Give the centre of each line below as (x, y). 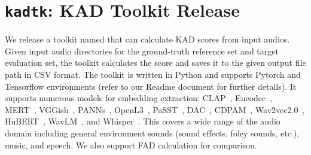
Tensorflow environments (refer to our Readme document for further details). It (151, 86)
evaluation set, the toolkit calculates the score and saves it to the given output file (155, 63)
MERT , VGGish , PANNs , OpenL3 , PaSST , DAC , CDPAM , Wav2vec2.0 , (155, 109)
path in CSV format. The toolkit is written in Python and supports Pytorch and (153, 75)
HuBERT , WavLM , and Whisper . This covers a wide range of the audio (143, 121)
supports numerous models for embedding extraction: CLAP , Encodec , (139, 98)
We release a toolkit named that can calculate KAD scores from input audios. (147, 39)
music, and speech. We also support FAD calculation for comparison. (131, 145)
